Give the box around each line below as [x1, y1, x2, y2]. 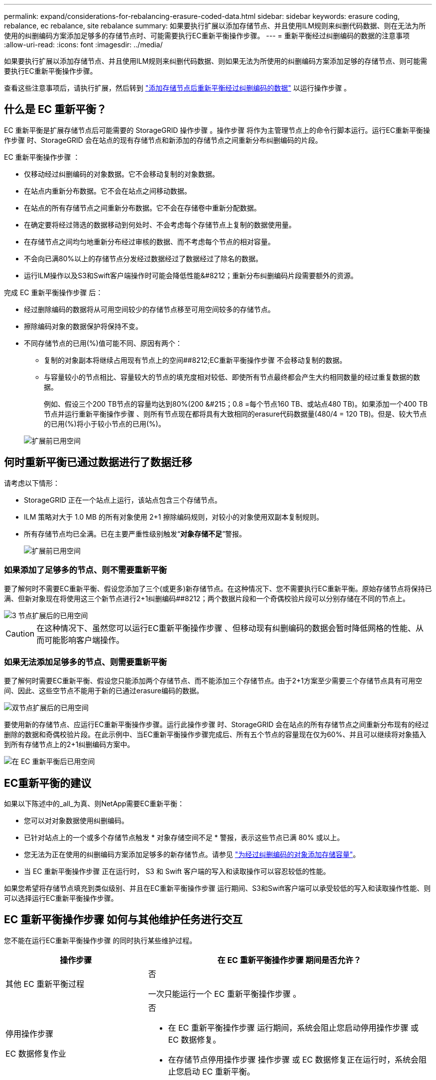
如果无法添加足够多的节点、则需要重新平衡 [4, 656, 167, 667]
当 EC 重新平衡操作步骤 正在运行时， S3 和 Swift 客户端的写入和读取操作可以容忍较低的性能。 [24, 867, 330, 876]
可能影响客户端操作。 [44, 635, 124, 646]
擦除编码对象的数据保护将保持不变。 [24, 322, 142, 330]
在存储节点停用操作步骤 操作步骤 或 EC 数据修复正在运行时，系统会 [168, 1054, 419, 1065]
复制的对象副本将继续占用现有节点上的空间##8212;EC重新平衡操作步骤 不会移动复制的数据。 [44, 355, 346, 364]
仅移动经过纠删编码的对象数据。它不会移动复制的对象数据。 [24, 169, 219, 178]
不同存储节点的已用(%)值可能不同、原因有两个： [24, 338, 182, 347]
